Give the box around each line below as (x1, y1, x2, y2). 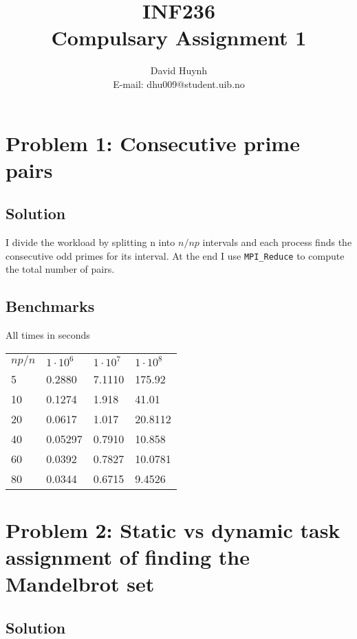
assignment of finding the (6, 543, 250, 571)
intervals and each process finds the (202, 235, 352, 249)
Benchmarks (6, 295, 95, 317)
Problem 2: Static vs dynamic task (6, 515, 340, 543)
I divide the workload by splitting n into (6, 235, 175, 249)
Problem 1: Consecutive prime (6, 128, 300, 157)
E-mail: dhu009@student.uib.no (113, 76, 245, 91)
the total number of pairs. (6, 262, 115, 276)
